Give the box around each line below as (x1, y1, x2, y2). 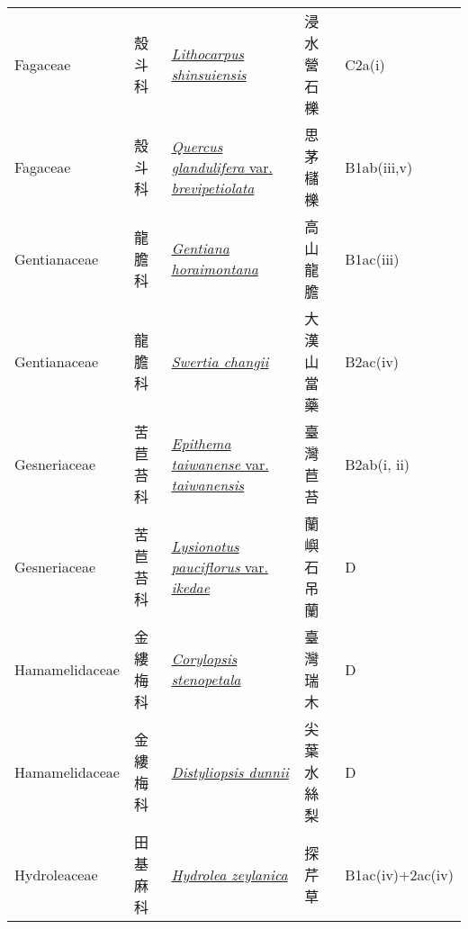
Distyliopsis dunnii (171, 761, 289, 782)
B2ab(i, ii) (345, 453, 410, 474)
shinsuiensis (171, 64, 247, 85)
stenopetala (171, 669, 241, 690)
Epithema (171, 432, 231, 454)
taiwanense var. (171, 453, 269, 474)
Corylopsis (171, 648, 238, 669)
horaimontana (171, 258, 258, 279)
